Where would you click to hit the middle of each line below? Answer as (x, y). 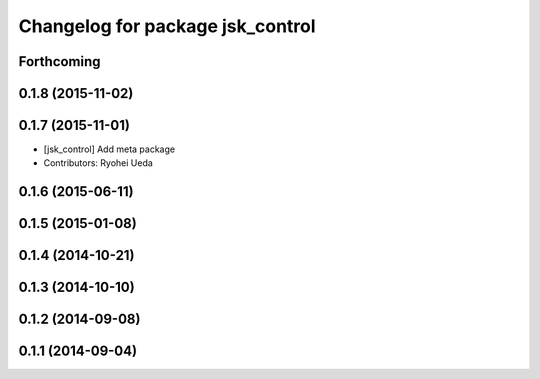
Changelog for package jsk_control (167, 26)
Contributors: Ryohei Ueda (98, 163)
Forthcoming (59, 61)
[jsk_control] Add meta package (109, 149)
